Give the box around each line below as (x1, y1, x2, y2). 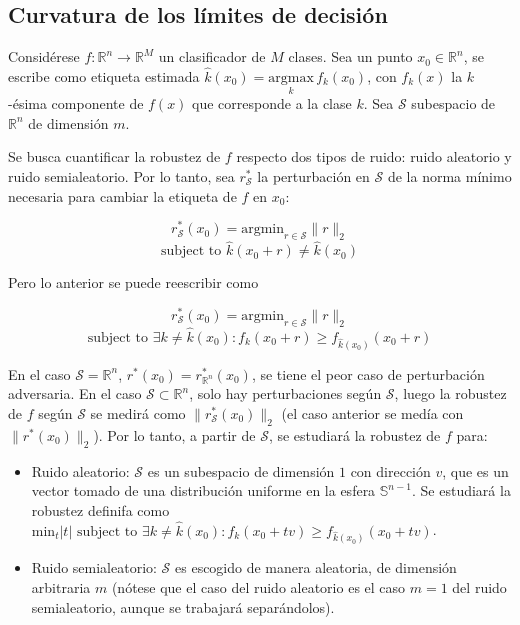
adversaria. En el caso (8, 383, 142, 404)
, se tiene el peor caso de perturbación (251, 363, 485, 384)
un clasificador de (158, 46, 266, 67)
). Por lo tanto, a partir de (93, 424, 256, 445)
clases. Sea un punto (288, 46, 413, 67)
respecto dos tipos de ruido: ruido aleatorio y (236, 146, 512, 167)
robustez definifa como (31, 499, 170, 520)
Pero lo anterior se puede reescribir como (8, 272, 259, 293)
